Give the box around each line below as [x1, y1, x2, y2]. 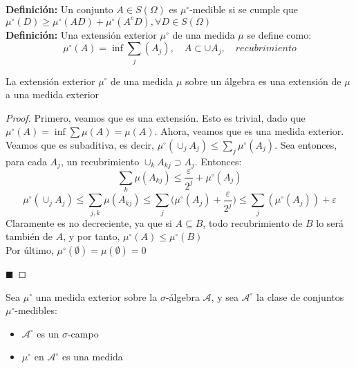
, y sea [211, 289, 238, 304]
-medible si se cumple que [189, 2, 299, 16]
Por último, [6, 242, 54, 257]
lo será [316, 215, 344, 230]
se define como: [247, 27, 312, 42]
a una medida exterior [6, 87, 100, 102]
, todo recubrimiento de [203, 215, 303, 230]
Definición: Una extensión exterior [6, 27, 157, 42]
